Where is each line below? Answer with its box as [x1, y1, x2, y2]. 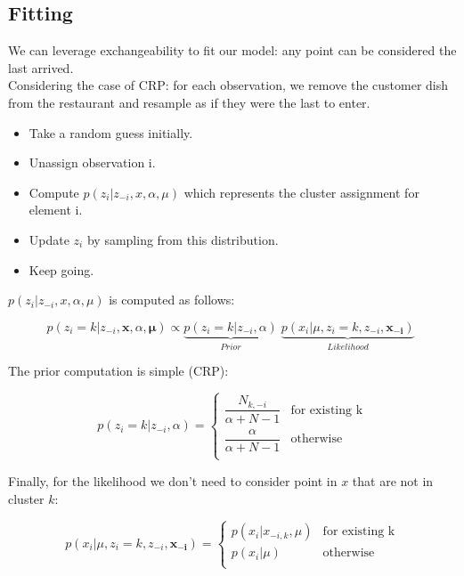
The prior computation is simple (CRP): [8, 361, 229, 380]
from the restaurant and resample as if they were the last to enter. [8, 93, 370, 111]
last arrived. [8, 58, 74, 77]
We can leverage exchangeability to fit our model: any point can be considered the [8, 41, 457, 60]
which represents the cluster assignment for [183, 183, 419, 201]
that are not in [352, 471, 434, 490]
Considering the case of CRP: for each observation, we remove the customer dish [8, 76, 449, 94]
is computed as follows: [109, 290, 235, 309]
